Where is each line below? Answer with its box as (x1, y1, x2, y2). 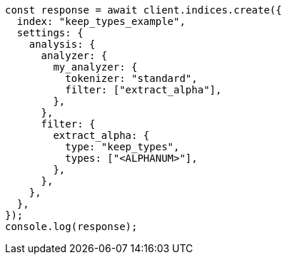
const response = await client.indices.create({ (5, 4, 282, 16)
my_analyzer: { (53, 61, 138, 73)
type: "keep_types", (65, 141, 180, 152)
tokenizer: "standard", (65, 73, 198, 84)
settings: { (16, 27, 84, 38)
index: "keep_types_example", (16, 16, 186, 27)
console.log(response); (5, 221, 138, 232)
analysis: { (29, 38, 96, 50)
